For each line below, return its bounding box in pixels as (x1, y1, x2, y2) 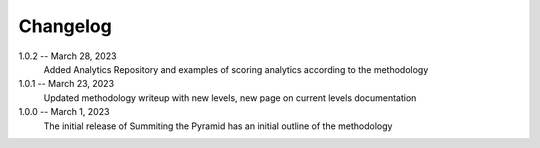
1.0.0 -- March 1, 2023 (18, 106, 110, 118)
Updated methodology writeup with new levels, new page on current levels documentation (43, 91, 417, 104)
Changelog (18, 15, 112, 37)
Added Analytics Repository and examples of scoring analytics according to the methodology (43, 63, 429, 75)
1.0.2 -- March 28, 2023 (18, 50, 117, 62)
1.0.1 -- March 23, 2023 (18, 78, 115, 90)
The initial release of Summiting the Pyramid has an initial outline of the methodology (43, 120, 393, 132)
